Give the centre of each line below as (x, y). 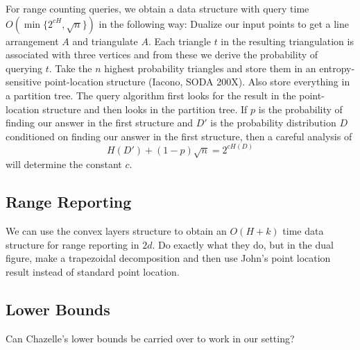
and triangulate (105, 41)
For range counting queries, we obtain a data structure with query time (157, 8)
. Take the (70, 68)
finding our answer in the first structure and (99, 123)
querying (24, 68)
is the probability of (300, 109)
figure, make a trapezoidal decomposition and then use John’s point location (168, 258)
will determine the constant (64, 164)
